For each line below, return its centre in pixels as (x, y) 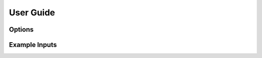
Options (21, 29)
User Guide (32, 12)
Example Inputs (33, 45)
